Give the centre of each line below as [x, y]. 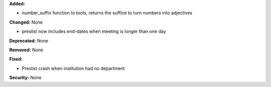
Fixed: [16, 59]
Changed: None [26, 22]
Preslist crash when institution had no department [73, 68]
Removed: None [26, 50]
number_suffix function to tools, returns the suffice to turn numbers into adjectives [107, 13]
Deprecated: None [29, 41]
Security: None [25, 77]
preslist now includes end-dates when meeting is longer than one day [94, 31]
